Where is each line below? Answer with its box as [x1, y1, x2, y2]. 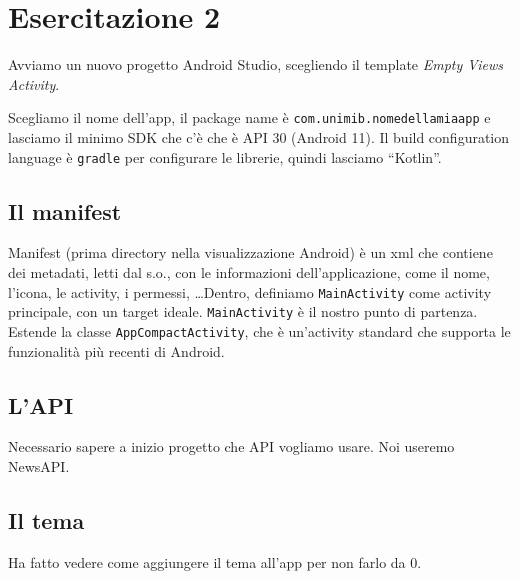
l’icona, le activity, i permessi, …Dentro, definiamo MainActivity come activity [8, 281, 492, 302]
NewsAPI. [8, 455, 70, 476]
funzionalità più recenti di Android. [8, 340, 225, 361]
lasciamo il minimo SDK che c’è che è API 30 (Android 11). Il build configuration [8, 126, 510, 147]
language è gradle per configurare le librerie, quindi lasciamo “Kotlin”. [8, 146, 442, 167]
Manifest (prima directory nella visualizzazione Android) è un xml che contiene [8, 242, 493, 263]
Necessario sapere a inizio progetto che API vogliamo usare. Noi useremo [8, 436, 455, 457]
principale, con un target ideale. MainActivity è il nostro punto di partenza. [8, 301, 478, 322]
